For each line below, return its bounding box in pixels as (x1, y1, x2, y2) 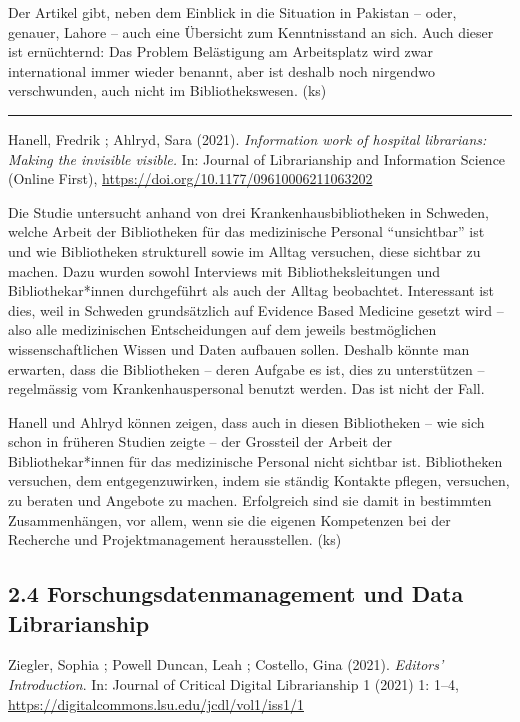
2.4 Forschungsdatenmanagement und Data (8, 578, 464, 609)
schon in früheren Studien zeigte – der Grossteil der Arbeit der (8, 431, 393, 452)
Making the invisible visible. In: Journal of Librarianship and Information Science (8, 148, 506, 169)
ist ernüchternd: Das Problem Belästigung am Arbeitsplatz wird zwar (8, 41, 434, 62)
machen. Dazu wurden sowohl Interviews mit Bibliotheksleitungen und (8, 260, 440, 281)
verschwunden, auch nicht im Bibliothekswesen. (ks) (8, 80, 327, 101)
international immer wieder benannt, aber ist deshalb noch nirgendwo (8, 60, 435, 81)
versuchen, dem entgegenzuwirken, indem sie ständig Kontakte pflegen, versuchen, (8, 470, 510, 491)
